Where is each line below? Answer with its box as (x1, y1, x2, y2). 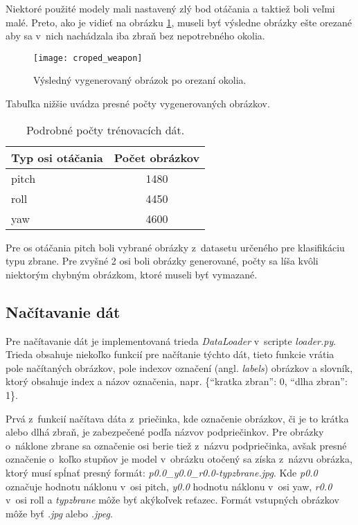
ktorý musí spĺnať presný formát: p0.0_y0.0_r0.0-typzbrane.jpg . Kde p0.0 (6, 465, 318, 479)
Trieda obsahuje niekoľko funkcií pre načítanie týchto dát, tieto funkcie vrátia (6, 347, 334, 362)
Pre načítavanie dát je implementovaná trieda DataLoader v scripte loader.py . (6, 333, 337, 348)
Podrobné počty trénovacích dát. (26, 121, 185, 138)
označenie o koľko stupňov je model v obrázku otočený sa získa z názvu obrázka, (6, 452, 352, 466)
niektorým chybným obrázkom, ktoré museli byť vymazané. (6, 267, 258, 281)
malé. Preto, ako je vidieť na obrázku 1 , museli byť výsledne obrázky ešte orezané (6, 15, 352, 29)
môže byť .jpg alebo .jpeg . (6, 506, 113, 520)
